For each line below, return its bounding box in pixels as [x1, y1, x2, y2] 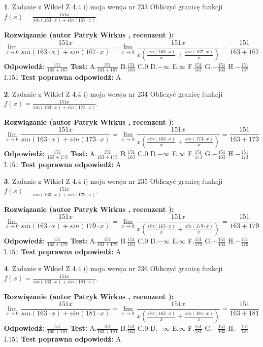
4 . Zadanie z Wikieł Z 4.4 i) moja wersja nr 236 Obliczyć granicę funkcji [4, 263, 223, 273]
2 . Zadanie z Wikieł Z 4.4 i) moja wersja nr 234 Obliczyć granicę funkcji [4, 88, 223, 99]
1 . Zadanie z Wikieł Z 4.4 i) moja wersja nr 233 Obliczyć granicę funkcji [4, 1, 223, 11]
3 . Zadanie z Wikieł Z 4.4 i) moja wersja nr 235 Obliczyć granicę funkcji [4, 175, 223, 186]
